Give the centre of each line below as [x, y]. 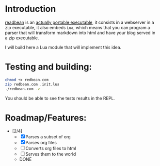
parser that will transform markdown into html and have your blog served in [80, 33]
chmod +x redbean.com [27, 80]
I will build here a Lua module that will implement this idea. [63, 47]
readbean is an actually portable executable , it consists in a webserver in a [80, 22]
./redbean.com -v [23, 89]
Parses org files [41, 143]
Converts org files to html [51, 149]
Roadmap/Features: [46, 118]
